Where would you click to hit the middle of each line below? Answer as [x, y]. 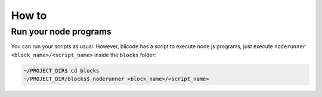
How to [29, 15]
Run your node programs [61, 32]
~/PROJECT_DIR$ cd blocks [61, 71]
